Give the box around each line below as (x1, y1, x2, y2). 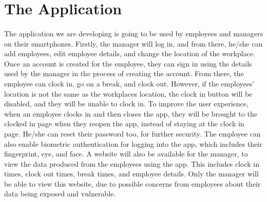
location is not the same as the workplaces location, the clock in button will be (4, 88, 253, 99)
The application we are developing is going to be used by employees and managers (4, 28, 263, 38)
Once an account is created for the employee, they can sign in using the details (4, 58, 252, 69)
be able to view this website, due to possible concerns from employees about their (4, 178, 261, 189)
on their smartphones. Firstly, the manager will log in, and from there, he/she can (4, 38, 263, 49)
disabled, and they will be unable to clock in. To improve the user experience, (4, 98, 249, 109)
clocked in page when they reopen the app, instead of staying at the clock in (4, 118, 244, 129)
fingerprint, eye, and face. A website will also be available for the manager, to (4, 148, 248, 159)
